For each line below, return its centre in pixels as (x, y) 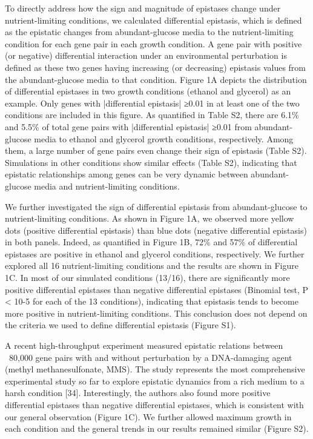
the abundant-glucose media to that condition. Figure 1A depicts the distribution (156, 79)
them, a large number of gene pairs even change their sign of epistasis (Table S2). (156, 150)
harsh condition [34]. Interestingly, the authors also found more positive (138, 393)
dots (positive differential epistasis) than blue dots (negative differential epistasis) (156, 230)
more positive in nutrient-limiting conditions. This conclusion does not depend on (156, 313)
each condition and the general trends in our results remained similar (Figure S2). (157, 428)
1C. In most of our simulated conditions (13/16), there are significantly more (147, 278)
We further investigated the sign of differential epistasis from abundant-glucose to (156, 206)
